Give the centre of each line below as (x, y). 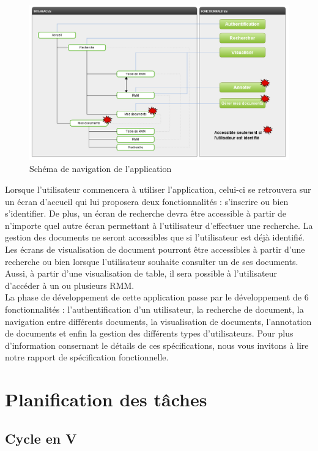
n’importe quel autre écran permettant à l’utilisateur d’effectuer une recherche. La (159, 225)
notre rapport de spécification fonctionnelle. (87, 357)
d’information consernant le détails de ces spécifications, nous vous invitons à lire (157, 345)
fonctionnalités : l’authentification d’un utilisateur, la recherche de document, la (154, 309)
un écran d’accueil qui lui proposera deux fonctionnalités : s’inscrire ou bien (147, 201)
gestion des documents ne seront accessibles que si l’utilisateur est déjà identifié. (155, 237)
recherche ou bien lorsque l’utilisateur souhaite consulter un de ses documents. (152, 261)
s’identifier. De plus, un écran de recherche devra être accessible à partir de (146, 213)
